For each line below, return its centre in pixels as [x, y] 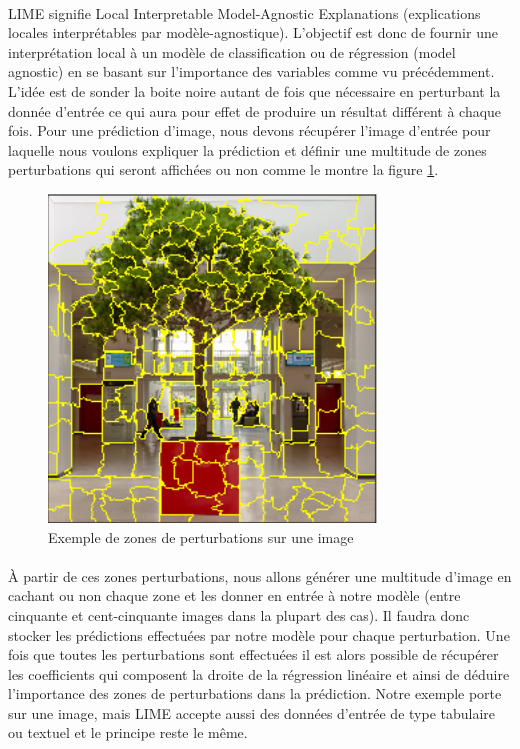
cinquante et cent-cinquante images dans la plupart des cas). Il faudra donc [239, 614]
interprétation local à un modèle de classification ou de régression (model [232, 51]
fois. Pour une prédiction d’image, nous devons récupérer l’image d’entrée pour [249, 130]
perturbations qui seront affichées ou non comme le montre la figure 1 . [223, 169]
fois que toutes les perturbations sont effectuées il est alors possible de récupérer [253, 654]
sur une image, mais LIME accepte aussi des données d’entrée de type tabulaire [252, 712]
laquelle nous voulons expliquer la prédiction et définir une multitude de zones [247, 149]
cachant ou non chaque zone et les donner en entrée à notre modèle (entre [234, 595]
